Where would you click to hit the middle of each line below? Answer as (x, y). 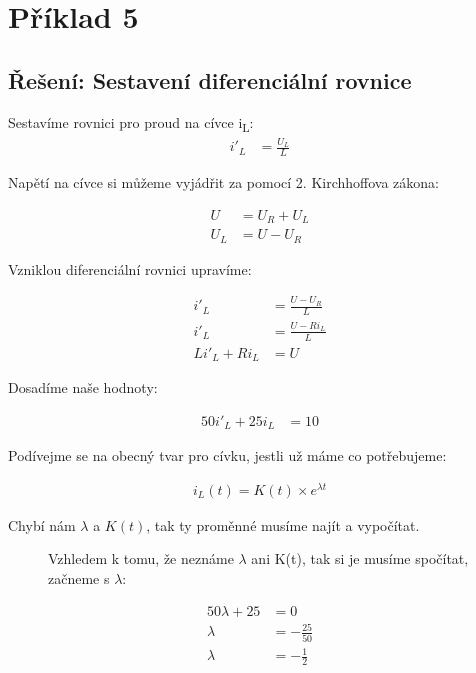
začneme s (79, 578)
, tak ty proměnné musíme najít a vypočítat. (283, 524)
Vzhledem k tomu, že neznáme (141, 558)
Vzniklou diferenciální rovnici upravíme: (130, 268)
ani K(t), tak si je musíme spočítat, (360, 558)
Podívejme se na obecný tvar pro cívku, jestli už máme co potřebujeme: (227, 455)
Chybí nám (42, 524)
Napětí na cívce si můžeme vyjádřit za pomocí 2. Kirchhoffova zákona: (224, 182)
